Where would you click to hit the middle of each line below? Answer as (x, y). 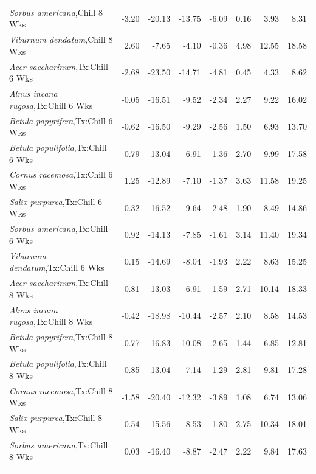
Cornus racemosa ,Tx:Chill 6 (61, 174)
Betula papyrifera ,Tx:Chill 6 (61, 120)
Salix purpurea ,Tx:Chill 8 (56, 418)
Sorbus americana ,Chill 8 (56, 12)
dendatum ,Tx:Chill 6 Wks (57, 267)
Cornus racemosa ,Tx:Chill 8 (61, 390)
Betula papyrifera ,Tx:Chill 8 (61, 336)
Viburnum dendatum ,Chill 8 (61, 39)
